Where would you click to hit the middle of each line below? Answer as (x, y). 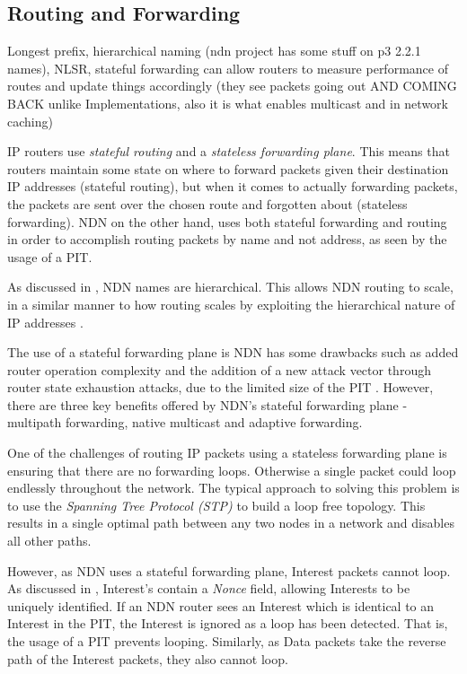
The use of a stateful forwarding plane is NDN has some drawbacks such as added (233, 352)
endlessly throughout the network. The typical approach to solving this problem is (233, 488)
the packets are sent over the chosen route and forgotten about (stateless (207, 203)
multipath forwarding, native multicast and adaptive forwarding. (185, 422)
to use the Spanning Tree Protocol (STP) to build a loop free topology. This (216, 505)
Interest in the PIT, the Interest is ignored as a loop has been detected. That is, (228, 623)
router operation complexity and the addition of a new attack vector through (219, 369)
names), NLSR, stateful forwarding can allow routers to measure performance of (228, 68)
